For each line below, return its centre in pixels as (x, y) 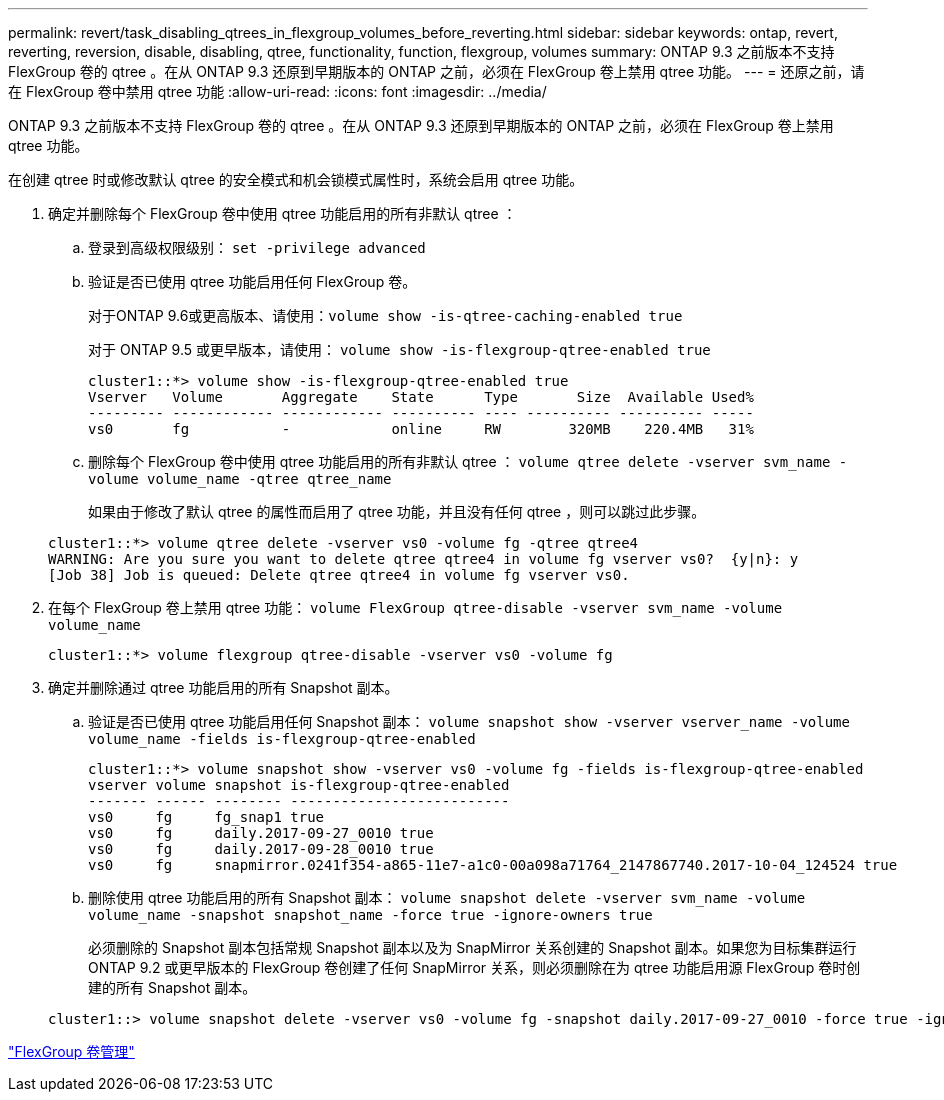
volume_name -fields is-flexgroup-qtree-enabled (282, 739)
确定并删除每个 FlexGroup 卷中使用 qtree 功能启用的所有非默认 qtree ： (282, 213)
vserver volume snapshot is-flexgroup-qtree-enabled (299, 785)
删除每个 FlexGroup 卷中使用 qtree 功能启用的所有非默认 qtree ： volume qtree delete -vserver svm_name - (468, 461)
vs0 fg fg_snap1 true (206, 817)
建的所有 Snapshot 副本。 (172, 987)
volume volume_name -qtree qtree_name (240, 479)
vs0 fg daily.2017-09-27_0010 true (261, 833)
